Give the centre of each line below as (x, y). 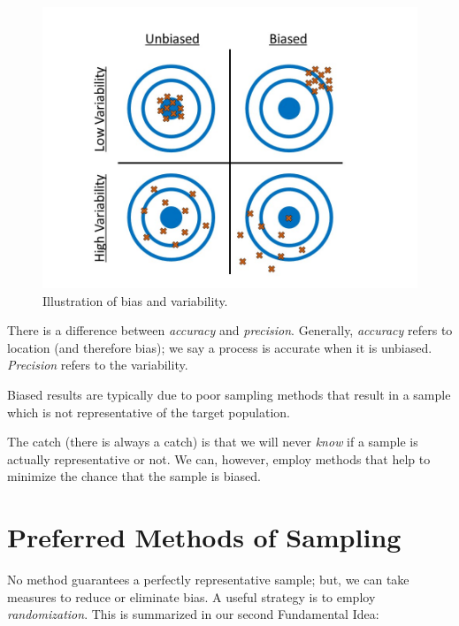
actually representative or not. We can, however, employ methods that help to (219, 458)
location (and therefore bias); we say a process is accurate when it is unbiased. (220, 347)
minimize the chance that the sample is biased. (134, 476)
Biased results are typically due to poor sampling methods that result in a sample (229, 394)
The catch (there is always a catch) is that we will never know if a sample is (213, 442)
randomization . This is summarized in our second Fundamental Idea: (193, 614)
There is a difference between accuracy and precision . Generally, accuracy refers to (230, 330)
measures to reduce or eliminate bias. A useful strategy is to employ (191, 596)
